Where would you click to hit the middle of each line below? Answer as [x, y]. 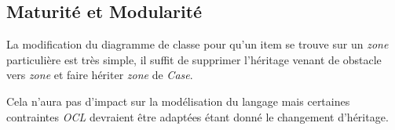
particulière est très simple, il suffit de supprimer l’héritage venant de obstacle [194, 59]
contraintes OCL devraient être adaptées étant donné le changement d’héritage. [197, 116]
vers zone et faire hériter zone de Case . [100, 75]
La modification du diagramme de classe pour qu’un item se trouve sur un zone [197, 44]
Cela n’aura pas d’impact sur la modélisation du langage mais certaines [178, 101]
